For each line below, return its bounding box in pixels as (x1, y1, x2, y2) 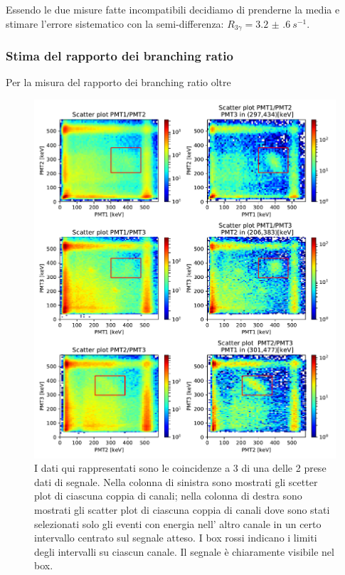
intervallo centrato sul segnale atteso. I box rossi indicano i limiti (34, 530, 317, 545)
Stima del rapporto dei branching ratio (6, 46, 233, 64)
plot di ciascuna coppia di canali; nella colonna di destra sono (34, 488, 302, 503)
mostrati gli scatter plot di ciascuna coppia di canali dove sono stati (34, 502, 330, 517)
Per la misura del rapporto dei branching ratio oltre (6, 75, 231, 90)
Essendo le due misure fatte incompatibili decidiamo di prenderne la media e (6, 2, 340, 16)
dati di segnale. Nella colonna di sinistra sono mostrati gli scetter (34, 474, 318, 489)
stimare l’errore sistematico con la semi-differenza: (6, 16, 224, 31)
